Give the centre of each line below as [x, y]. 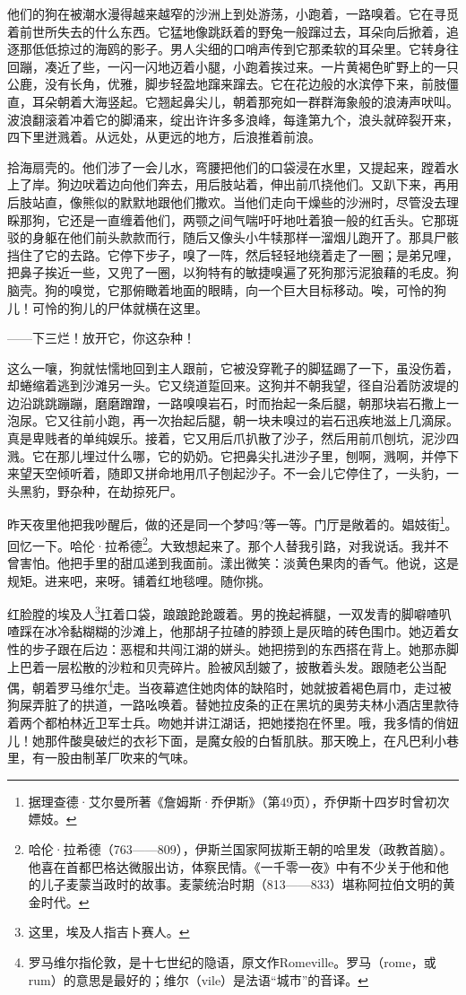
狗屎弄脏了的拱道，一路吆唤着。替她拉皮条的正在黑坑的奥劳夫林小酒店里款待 [233, 705]
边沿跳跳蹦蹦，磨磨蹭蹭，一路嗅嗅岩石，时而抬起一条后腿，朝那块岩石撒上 [227, 402]
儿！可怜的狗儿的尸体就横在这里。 [108, 307]
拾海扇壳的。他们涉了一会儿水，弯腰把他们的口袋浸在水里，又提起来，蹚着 [227, 166]
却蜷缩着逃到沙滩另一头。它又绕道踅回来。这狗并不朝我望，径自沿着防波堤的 [233, 385]
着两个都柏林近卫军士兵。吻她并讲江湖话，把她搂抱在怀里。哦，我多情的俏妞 [233, 722]
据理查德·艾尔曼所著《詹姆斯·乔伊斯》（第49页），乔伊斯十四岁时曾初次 [239, 801]
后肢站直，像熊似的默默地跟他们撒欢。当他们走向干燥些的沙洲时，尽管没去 [227, 201]
